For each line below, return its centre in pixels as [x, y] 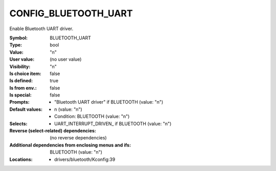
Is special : [20, 95]
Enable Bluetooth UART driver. [41, 29]
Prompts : [20, 102]
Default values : [26, 109]
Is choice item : [25, 74]
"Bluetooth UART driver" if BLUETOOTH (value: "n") [109, 102]
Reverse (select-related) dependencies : [53, 131]
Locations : [21, 159]
